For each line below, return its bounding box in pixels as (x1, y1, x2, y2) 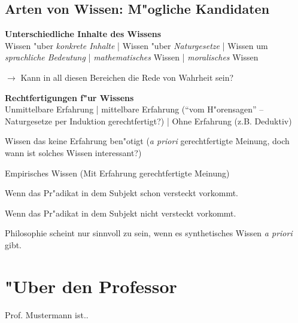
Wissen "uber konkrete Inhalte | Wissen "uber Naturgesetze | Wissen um (5, 39, 268, 51)
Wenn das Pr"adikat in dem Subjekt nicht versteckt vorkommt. (5, 206, 236, 219)
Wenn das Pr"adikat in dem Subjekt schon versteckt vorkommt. (5, 187, 239, 199)
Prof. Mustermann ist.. (5, 308, 89, 321)
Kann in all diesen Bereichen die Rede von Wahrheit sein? (20, 71, 234, 83)
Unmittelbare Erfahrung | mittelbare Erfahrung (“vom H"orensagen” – (5, 103, 264, 115)
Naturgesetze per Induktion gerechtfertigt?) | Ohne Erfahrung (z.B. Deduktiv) (5, 114, 292, 127)
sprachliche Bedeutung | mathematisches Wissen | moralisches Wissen (5, 51, 259, 63)
